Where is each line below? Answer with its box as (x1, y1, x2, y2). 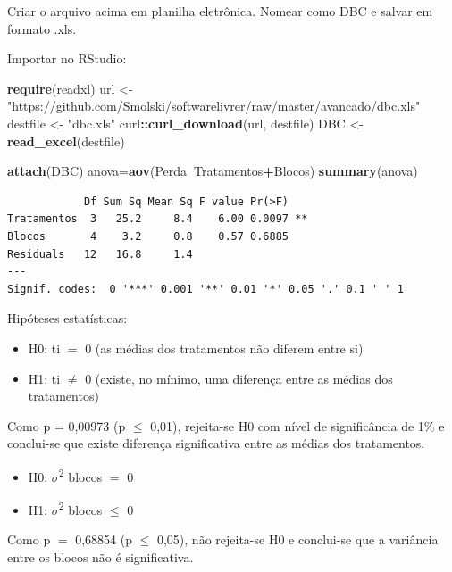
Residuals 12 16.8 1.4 (7, 247, 193, 261)
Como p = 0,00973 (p (7, 416, 126, 435)
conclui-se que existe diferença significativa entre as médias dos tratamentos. (7, 434, 425, 452)
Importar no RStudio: (7, 49, 127, 68)
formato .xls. (7, 19, 77, 37)
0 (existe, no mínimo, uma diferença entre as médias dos (85, 369, 393, 387)
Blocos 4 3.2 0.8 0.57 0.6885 (7, 229, 289, 243)
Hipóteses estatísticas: (7, 309, 128, 327)
